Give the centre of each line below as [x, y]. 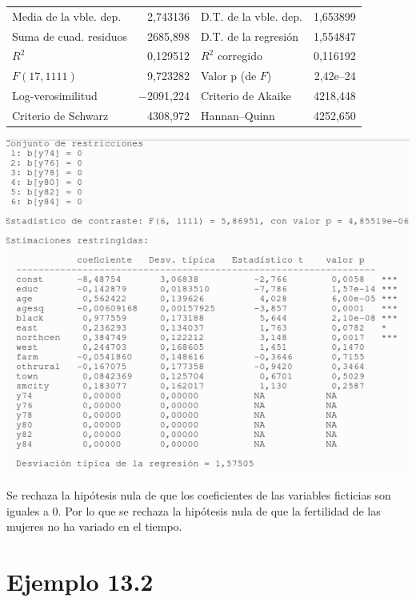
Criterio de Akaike [246, 96]
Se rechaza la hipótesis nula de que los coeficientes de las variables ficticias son [199, 495]
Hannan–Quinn [238, 115]
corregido [240, 56]
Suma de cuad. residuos [70, 36]
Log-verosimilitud [55, 96]
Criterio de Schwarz [60, 115]
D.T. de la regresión [249, 36]
